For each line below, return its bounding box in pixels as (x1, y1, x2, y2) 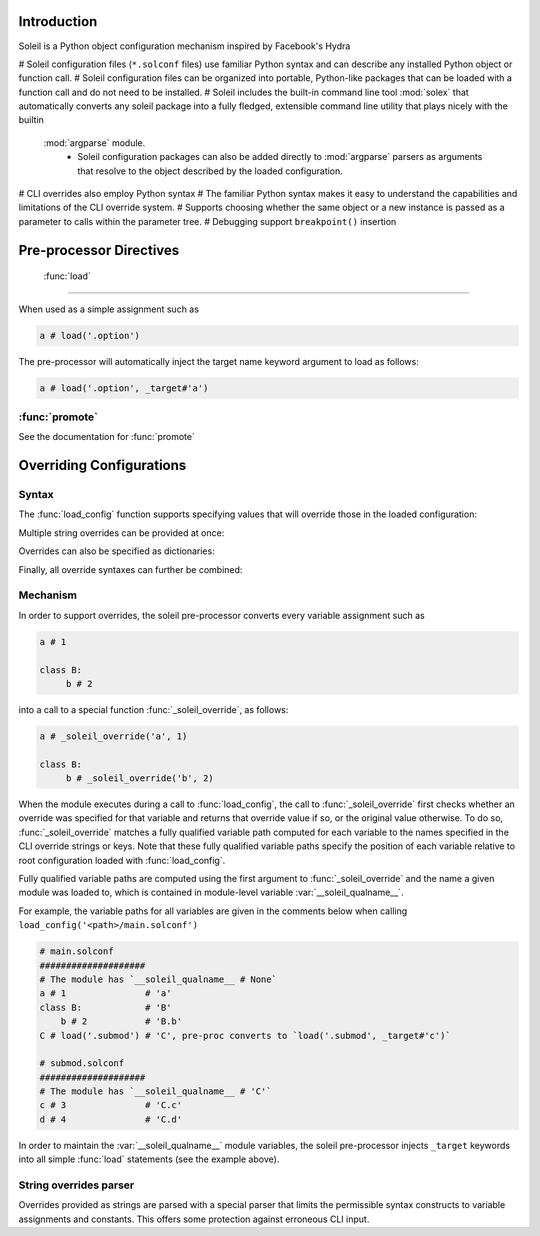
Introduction (18, 13, 98, 30)
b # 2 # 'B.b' (60, 1016, 183, 1027)
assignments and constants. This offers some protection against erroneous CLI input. (18, 1213, 370, 1225)
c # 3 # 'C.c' (39, 1100, 183, 1111)
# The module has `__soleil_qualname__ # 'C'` (39, 1086, 272, 1097)
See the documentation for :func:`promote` (18, 431, 195, 443)
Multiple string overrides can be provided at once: (18, 526, 225, 539)
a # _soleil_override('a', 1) (39, 730, 188, 742)
